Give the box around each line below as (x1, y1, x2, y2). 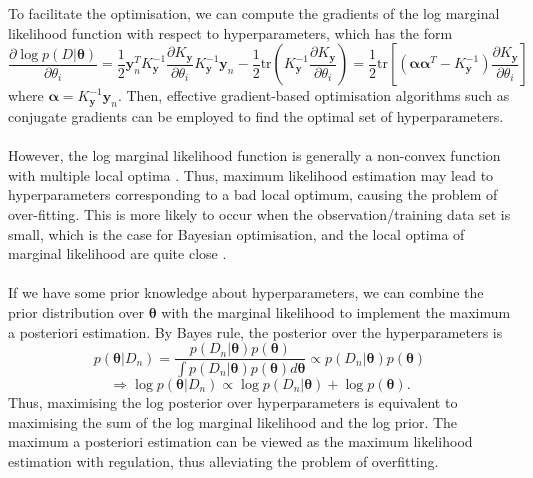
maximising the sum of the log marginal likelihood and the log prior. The (8, 411, 458, 432)
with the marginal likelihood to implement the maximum (161, 301, 511, 322)
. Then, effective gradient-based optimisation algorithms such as (117, 85, 510, 106)
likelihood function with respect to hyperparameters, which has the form (8, 22, 453, 43)
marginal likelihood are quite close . (8, 243, 227, 264)
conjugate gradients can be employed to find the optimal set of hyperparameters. (8, 105, 504, 126)
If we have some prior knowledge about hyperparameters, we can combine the (8, 282, 484, 303)
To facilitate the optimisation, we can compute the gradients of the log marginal (8, 3, 500, 23)
